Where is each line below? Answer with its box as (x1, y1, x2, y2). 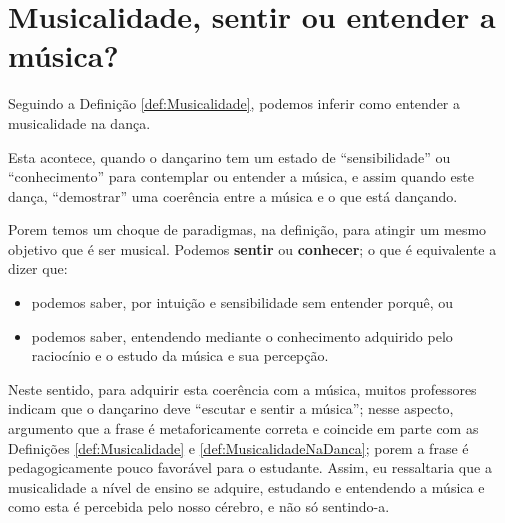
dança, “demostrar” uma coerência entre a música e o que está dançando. (8, 185, 458, 206)
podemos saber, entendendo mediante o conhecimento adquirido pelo (31, 325, 453, 346)
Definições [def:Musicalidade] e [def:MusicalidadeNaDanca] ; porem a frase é (8, 437, 469, 458)
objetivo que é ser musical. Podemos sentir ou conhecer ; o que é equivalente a (8, 238, 497, 259)
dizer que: (8, 258, 68, 279)
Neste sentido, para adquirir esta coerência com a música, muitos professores (8, 378, 477, 399)
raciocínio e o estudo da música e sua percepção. (31, 345, 329, 366)
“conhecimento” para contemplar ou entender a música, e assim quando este (8, 166, 474, 187)
